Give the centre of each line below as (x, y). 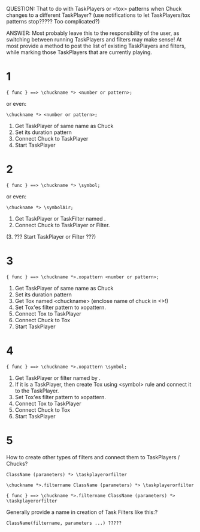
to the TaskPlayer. (37, 391)
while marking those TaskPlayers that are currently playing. (79, 52)
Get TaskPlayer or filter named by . (57, 378)
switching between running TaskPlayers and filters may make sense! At (94, 39)
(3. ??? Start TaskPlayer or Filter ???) (51, 236)
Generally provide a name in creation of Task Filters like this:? (82, 512)
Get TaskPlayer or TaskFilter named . (60, 218)
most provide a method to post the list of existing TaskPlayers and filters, (96, 46)
